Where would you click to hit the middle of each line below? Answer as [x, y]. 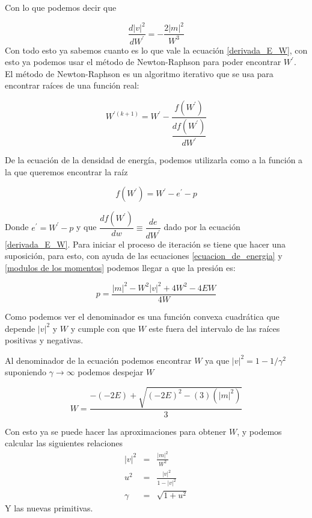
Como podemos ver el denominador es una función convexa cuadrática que [142, 317]
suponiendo [26, 372]
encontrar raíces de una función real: [72, 85]
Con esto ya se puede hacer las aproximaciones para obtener [116, 431]
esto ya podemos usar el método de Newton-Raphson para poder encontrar [143, 62]
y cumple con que [103, 328]
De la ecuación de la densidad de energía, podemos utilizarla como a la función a [154, 160]
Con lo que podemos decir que [61, 7]
